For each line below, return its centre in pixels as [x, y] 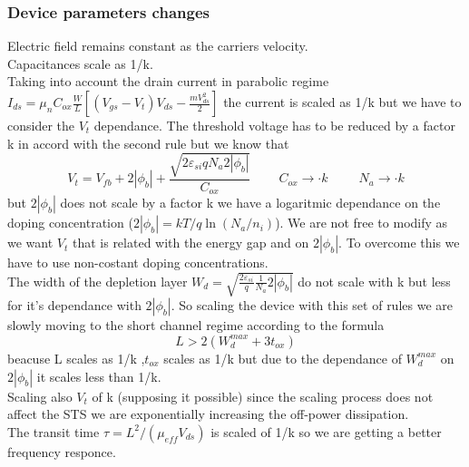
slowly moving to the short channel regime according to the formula [196, 325]
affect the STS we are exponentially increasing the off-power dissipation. [208, 414]
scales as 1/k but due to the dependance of [283, 358]
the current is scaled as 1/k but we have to [342, 102]
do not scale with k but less [374, 281]
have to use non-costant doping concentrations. [138, 263]
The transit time [54, 431]
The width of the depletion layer [98, 281]
